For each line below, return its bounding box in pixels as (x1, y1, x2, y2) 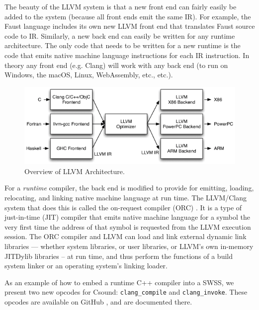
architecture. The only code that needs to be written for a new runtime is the (4, 40, 241, 51)
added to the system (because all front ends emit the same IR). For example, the (4, 11, 251, 21)
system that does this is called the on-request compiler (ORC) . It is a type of (4, 202, 242, 212)
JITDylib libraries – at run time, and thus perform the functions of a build (4, 250, 233, 261)
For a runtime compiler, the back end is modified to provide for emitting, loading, (4, 183, 254, 193)
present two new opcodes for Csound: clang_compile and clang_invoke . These (4, 287, 248, 297)
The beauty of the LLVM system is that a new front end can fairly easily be (4, 1, 237, 11)
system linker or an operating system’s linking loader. (4, 260, 168, 271)
